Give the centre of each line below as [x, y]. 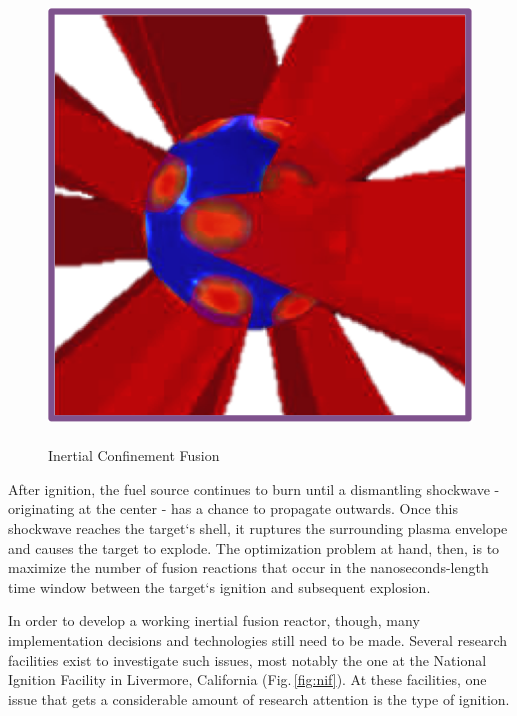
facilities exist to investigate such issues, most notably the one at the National [247, 659]
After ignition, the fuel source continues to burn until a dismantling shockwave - [254, 488]
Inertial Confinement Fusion [134, 455]
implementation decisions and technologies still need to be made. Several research [258, 640]
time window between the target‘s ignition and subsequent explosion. [219, 586]
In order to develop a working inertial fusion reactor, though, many [214, 620]
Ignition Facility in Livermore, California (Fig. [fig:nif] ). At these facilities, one [247, 679]
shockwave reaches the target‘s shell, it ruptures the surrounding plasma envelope [258, 528]
